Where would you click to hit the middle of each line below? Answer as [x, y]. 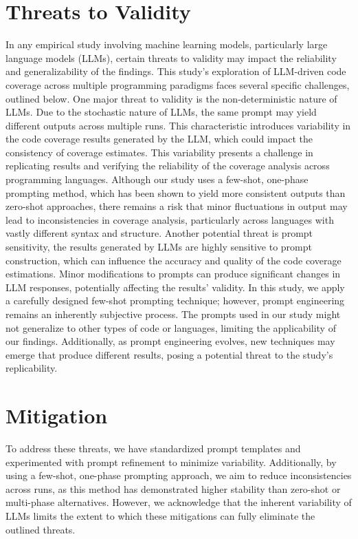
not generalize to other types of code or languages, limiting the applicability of [171, 327]
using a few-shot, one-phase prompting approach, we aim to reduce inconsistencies [179, 475]
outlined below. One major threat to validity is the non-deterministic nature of [171, 98]
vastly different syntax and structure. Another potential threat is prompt [159, 233]
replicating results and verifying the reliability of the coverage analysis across [168, 166]
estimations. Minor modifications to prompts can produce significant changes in [173, 274]
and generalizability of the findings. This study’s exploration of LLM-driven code [176, 71]
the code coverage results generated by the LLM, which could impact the [159, 139]
